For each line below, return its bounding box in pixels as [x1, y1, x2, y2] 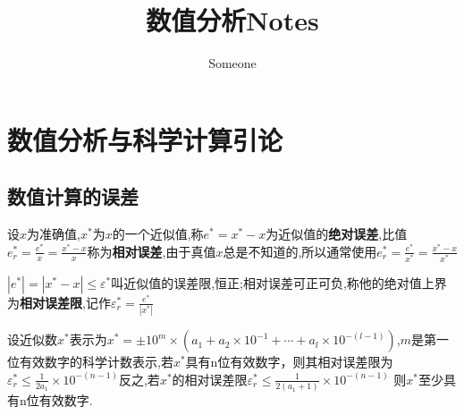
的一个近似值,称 [112, 224, 204, 243]
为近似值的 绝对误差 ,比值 [266, 224, 408, 243]
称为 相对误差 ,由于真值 [87, 241, 216, 260]
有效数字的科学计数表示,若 [19, 352, 173, 371]
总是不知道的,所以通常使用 [223, 241, 377, 260]
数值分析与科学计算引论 [7, 121, 283, 157]
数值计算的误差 [7, 182, 139, 210]
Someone [208, 54, 257, 72]
